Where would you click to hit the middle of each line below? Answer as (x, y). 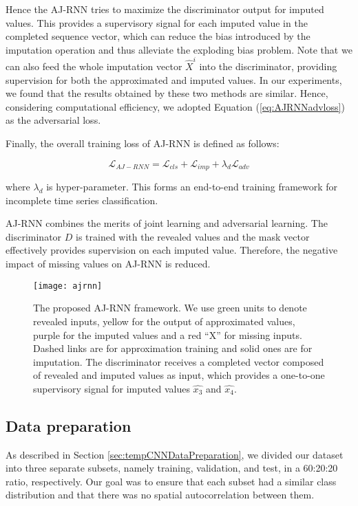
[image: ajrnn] (68, 286)
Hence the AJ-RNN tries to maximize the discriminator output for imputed (165, 9)
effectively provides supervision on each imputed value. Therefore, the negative (172, 250)
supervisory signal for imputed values (112, 388)
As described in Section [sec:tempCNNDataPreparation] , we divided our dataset (175, 454)
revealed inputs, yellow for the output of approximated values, (164, 321)
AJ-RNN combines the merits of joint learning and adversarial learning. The (167, 223)
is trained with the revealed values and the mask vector (192, 236)
